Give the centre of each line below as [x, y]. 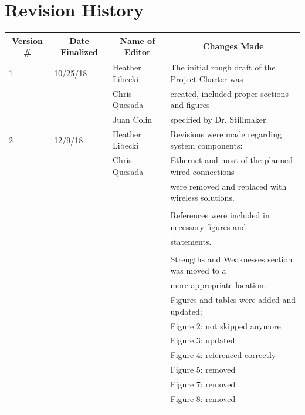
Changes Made [233, 46]
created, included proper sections [229, 93]
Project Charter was [207, 78]
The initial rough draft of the [223, 67]
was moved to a [198, 270]
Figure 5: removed [203, 370]
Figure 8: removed [203, 398]
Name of [138, 40]
